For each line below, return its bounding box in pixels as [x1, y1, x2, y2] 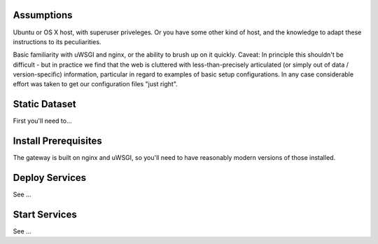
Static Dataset [13, 98, 76, 110]
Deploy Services [13, 172, 87, 184]
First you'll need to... [13, 116, 73, 126]
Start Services [13, 209, 77, 220]
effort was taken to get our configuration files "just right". [13, 80, 178, 88]
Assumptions [13, 9, 73, 21]
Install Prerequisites [13, 135, 102, 147]
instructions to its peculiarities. [13, 37, 101, 46]
